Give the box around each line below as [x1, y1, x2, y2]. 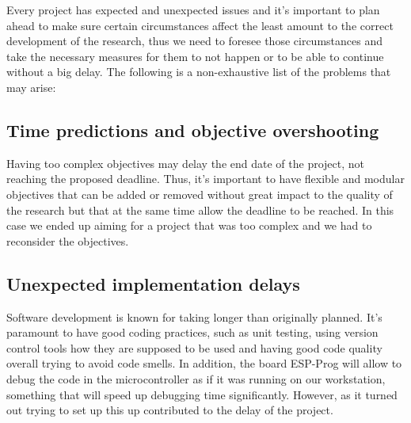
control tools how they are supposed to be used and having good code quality [6, 339, 382, 356]
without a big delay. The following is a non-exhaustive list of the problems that [6, 63, 391, 80]
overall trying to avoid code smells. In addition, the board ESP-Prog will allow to [6, 355, 402, 372]
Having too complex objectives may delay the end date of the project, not [6, 154, 364, 171]
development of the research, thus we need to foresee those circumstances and [6, 32, 382, 49]
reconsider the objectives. [6, 232, 129, 249]
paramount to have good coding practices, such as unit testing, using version [6, 324, 379, 341]
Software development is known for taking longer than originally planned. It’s [6, 308, 382, 325]
